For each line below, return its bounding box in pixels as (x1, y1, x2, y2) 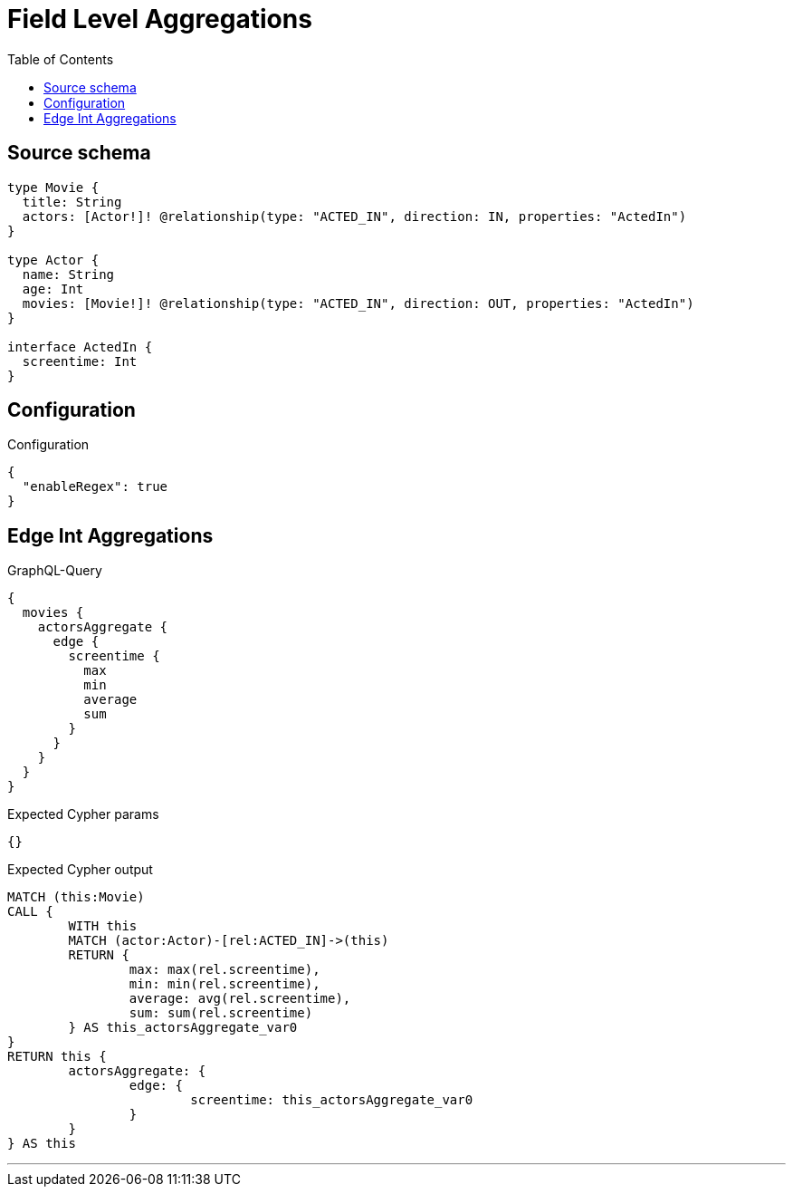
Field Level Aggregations (7, 4, 312, 34)
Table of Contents (7, 51, 114, 67)
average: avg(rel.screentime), (129, 991, 351, 1006)
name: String (22, 266, 115, 282)
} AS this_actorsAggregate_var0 (68, 1020, 298, 1035)
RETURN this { (7, 1049, 107, 1064)
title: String (22, 194, 122, 209)
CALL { (7, 904, 53, 920)
